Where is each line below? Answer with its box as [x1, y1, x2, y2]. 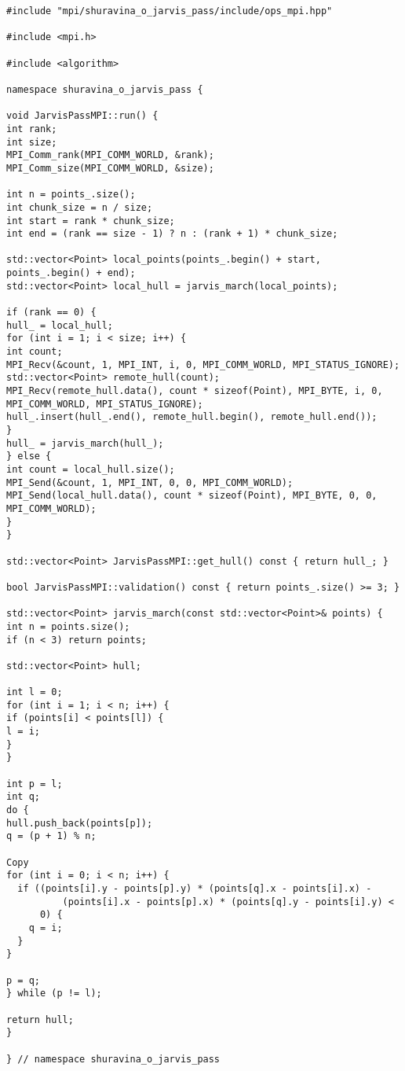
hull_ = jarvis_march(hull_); [6, 437, 164, 449]
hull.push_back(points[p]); [6, 817, 153, 829]
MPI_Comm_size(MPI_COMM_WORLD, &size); [6, 162, 214, 174]
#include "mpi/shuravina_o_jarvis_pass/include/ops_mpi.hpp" [6, 6, 333, 17]
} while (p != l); [6, 988, 102, 999]
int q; [6, 791, 40, 803]
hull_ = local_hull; [6, 319, 114, 331]
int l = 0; [6, 686, 63, 698]
